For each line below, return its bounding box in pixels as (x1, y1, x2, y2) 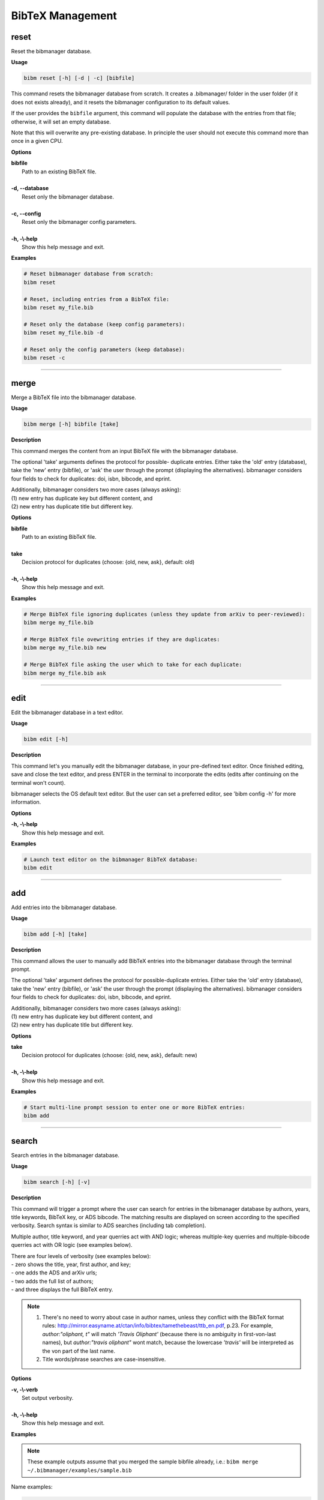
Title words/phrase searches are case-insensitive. (42, 1355, 166, 1363)
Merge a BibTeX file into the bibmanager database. (11, 394, 136, 401)
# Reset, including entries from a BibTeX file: (23, 296, 170, 302)
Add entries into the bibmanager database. (11, 904, 117, 911)
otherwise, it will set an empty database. (11, 118, 111, 125)
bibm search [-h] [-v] (23, 1179, 91, 1186)
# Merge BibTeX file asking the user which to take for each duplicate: (23, 661, 242, 668)
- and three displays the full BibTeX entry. (11, 1286, 113, 1293)
